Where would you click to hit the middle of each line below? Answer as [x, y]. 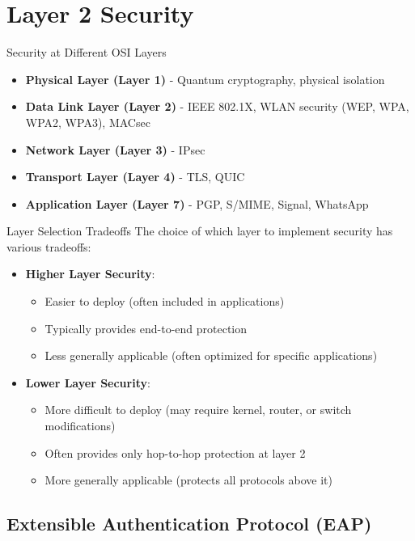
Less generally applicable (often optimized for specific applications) [211, 355]
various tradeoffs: [49, 246]
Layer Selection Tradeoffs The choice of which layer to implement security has [200, 231]
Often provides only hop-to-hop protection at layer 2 [175, 452]
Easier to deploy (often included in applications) [165, 301]
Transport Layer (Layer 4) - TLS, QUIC [135, 177]
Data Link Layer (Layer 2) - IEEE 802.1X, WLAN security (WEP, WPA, [217, 106]
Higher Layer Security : [90, 274]
